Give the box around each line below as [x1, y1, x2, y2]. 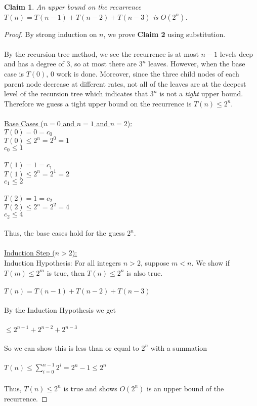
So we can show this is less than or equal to [4, 342, 139, 353]
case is [4, 68, 24, 79]
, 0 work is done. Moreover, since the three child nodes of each [46, 68, 239, 79]
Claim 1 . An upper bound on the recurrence [4, 2, 141, 12]
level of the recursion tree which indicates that [4, 88, 148, 99]
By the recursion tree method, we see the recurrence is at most [4, 48, 199, 59]
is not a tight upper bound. [159, 88, 243, 99]
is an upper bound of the [147, 383, 224, 393]
